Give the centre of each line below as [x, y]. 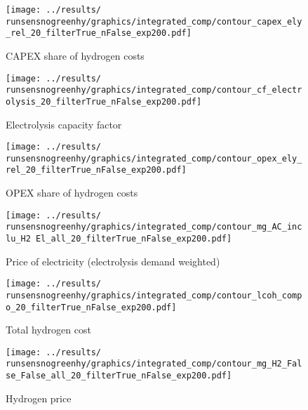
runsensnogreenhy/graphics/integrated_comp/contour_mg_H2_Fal [154, 364]
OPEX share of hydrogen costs [72, 193]
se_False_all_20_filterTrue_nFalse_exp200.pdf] [119, 376]
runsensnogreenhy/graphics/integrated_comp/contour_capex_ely [154, 21]
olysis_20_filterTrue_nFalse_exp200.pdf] [104, 101]
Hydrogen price [39, 398]
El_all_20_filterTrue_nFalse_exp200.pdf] [134, 239]
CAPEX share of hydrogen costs [75, 55]
